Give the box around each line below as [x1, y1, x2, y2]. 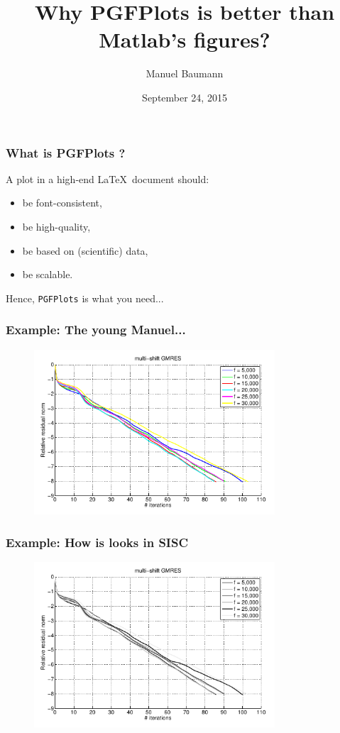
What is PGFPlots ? [6, 143, 126, 161]
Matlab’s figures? [99, 25, 270, 54]
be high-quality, [22, 219, 91, 233]
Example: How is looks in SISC [6, 533, 189, 551]
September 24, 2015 [142, 89, 227, 104]
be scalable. [22, 267, 73, 282]
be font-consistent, [22, 195, 102, 210]
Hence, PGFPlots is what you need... [6, 290, 164, 305]
